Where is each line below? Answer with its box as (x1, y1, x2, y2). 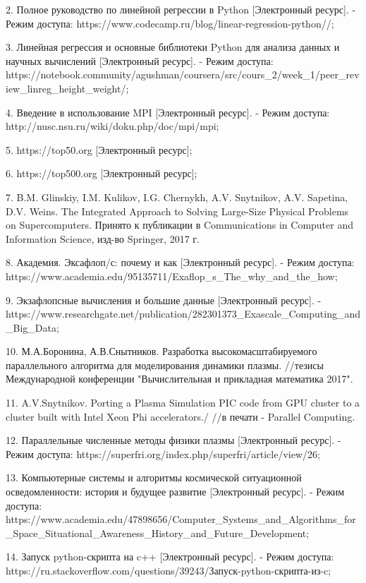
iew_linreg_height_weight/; (6, 80, 129, 95)
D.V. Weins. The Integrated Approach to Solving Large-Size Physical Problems (6, 203, 349, 218)
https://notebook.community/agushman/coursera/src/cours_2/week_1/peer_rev (6, 67, 360, 82)
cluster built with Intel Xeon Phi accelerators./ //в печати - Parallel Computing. (6, 409, 355, 423)
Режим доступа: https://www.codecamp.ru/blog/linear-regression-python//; (6, 16, 334, 30)
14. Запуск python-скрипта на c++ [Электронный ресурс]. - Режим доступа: (6, 549, 334, 564)
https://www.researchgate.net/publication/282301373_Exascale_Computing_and (6, 306, 360, 321)
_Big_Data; (6, 320, 59, 335)
